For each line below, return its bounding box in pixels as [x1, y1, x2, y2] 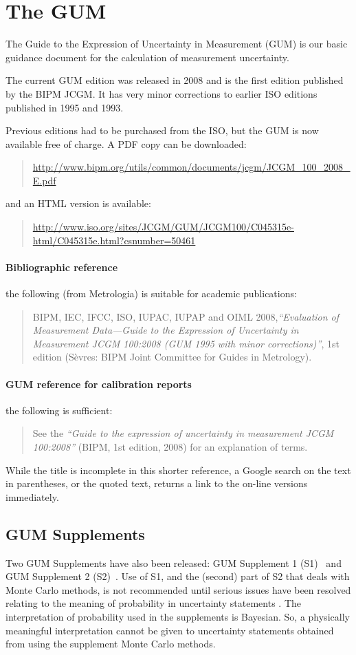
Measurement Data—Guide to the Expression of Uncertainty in [32, 323, 299, 337]
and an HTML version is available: [5, 196, 151, 211]
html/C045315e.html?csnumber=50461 [32, 233, 196, 247]
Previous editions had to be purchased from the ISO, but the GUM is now [5, 123, 319, 138]
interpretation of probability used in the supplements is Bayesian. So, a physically [5, 609, 350, 623]
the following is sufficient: [5, 402, 113, 417]
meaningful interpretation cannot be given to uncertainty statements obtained [5, 623, 334, 637]
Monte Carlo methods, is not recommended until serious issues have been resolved [5, 582, 351, 597]
